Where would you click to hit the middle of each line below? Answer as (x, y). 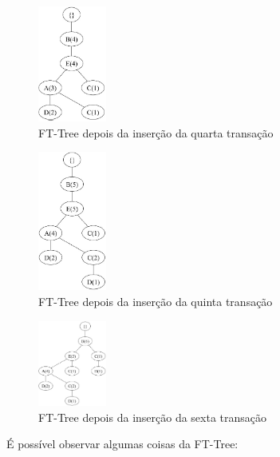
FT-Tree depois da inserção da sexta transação (153, 417)
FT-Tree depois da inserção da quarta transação (156, 132)
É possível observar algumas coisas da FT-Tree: (122, 444)
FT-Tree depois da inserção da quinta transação (156, 302)
